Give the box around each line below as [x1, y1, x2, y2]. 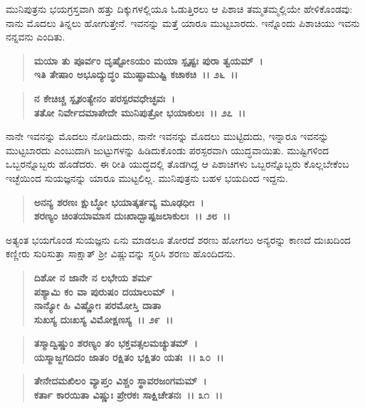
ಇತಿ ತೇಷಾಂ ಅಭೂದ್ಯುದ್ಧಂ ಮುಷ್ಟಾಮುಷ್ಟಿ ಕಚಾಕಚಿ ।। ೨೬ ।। [33, 67, 238, 82]
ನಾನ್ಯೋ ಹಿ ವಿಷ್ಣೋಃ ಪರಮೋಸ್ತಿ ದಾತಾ [33, 298, 162, 313]
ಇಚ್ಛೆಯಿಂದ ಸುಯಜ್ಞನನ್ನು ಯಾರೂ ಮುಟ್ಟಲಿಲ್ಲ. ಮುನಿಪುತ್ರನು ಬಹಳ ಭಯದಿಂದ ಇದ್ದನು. [6, 170, 288, 185]
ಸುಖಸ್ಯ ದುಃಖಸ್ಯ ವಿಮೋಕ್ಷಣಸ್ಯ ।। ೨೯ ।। [33, 311, 174, 326]
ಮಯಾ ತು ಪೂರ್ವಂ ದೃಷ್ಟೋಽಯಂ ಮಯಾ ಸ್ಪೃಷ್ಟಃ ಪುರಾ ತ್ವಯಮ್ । [33, 53, 263, 68]
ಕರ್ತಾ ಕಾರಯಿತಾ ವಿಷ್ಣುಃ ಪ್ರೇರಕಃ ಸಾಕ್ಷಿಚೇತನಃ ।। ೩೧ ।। [33, 387, 223, 402]
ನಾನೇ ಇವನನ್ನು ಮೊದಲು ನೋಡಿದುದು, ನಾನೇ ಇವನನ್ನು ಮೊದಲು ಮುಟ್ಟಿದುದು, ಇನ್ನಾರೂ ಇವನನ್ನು [6, 129, 329, 144]
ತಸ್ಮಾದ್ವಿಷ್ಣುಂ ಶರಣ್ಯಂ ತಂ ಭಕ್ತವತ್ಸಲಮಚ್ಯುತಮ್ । [33, 335, 198, 350]
